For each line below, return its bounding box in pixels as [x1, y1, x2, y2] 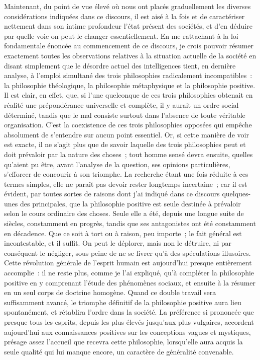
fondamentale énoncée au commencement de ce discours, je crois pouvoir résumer [4, 40, 254, 51]
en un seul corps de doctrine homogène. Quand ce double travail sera [4, 287, 216, 298]
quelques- [222, 188, 251, 199]
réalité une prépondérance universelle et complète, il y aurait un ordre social [4, 99, 239, 110]
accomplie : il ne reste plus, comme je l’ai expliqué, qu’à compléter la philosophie [4, 267, 254, 278]
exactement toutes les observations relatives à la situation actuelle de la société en [4, 50, 256, 60]
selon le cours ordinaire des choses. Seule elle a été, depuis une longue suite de [4, 208, 244, 219]
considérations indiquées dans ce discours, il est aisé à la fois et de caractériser [4, 11, 245, 21]
